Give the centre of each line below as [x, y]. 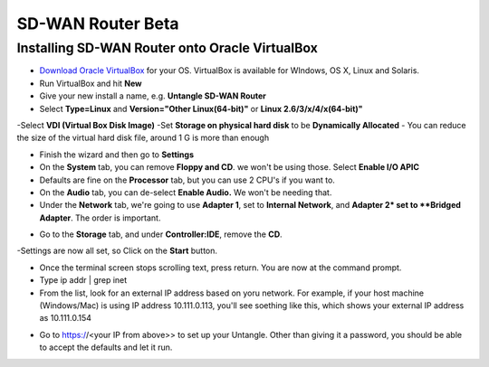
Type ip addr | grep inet [83, 280]
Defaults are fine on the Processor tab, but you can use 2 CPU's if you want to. [187, 180]
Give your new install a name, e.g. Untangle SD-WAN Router [153, 96]
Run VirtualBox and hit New [91, 83]
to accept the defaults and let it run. [106, 347]
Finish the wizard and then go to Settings [117, 155]
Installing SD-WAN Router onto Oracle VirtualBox [168, 48]
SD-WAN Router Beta [98, 24]
